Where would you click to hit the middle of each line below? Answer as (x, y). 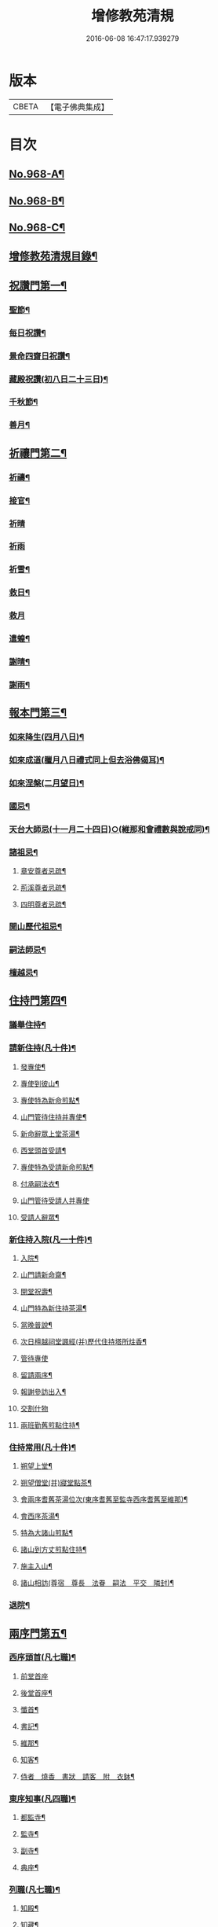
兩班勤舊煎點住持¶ (50, 1425)
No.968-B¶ (37, 201)
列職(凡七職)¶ (35, 1890)
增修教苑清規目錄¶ (53, 256)
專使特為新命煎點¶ (50, 1100)
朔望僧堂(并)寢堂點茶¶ (56, 1483)
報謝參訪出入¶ (43, 1392)
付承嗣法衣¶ (40, 1183)
